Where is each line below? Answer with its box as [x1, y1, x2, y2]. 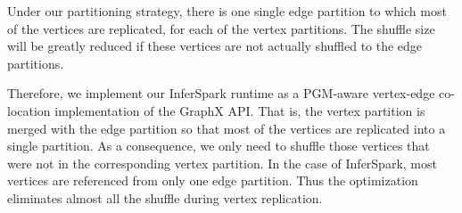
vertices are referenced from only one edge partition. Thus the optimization [7, 171, 418, 190]
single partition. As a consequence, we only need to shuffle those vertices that [7, 136, 430, 155]
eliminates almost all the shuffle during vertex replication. [7, 188, 323, 207]
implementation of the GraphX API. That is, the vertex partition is [54, 101, 425, 119]
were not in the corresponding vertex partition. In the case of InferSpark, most [7, 153, 437, 172]
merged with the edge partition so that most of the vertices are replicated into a [7, 119, 446, 137]
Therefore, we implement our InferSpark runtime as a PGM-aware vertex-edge [7, 84, 435, 102]
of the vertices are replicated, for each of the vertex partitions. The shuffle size [7, 19, 435, 37]
